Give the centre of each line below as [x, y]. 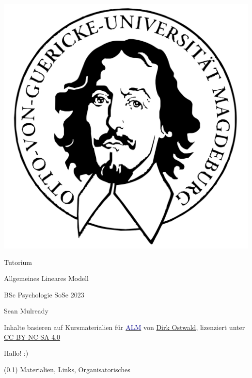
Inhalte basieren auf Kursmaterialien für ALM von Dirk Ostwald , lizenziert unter [125, 327]
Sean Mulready [26, 311]
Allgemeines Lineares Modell [46, 278]
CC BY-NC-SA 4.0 [32, 337]
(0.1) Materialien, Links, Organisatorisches [67, 369]
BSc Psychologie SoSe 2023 [44, 294]
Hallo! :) [16, 353]
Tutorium [18, 262]
